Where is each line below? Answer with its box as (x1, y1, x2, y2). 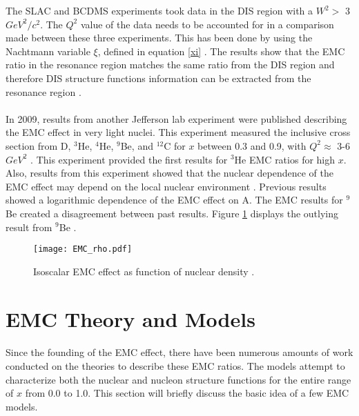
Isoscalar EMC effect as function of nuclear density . (33, 264, 255, 278)
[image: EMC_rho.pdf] (33, 244, 133, 255)
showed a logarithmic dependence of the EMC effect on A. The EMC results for (6, 192, 343, 207)
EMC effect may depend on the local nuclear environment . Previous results (6, 179, 327, 193)
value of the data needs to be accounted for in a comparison (80, 17, 334, 31)
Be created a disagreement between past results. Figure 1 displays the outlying (6, 206, 339, 220)
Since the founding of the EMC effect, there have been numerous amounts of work (6, 345, 353, 359)
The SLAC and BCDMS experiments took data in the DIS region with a (6, 3, 313, 17)
